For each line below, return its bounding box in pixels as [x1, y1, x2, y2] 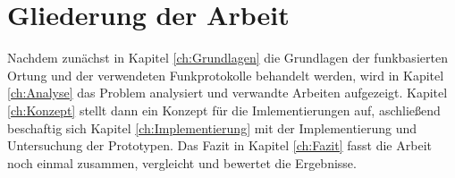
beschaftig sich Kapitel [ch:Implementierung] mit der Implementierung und [7, 118, 417, 137]
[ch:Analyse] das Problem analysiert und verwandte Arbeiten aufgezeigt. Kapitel [7, 83, 448, 102]
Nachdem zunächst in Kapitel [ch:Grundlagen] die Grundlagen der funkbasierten [7, 48, 448, 67]
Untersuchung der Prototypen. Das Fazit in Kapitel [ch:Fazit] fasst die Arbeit [7, 136, 432, 155]
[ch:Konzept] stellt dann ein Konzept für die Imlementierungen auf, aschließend [7, 100, 441, 119]
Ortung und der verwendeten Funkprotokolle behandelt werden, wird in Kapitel [7, 65, 444, 84]
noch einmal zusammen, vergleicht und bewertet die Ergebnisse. [7, 153, 357, 172]
